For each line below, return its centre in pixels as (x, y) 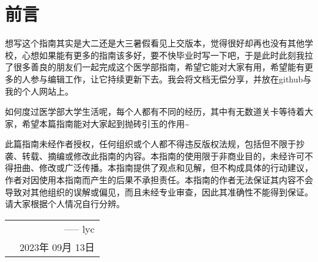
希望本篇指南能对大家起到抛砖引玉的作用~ (105, 123)
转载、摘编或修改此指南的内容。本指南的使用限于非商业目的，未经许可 (163, 155)
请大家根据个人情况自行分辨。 (65, 204)
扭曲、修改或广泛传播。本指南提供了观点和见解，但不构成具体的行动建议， (163, 168)
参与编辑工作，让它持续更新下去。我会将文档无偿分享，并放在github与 (171, 78)
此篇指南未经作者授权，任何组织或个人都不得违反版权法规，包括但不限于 (150, 144)
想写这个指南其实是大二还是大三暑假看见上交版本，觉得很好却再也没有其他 (155, 43)
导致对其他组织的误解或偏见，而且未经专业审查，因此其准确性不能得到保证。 (159, 191)
